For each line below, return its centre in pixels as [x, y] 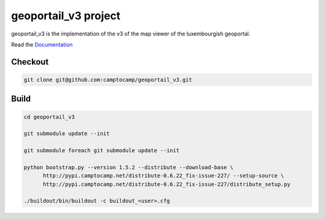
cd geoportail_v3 [49, 117]
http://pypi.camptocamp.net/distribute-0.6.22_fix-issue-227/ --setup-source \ [163, 176]
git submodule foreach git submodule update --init [102, 151]
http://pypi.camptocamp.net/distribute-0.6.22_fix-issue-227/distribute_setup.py [167, 184]
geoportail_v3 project [66, 16]
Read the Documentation [42, 45]
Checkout [30, 62]
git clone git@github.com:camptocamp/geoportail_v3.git [108, 79]
